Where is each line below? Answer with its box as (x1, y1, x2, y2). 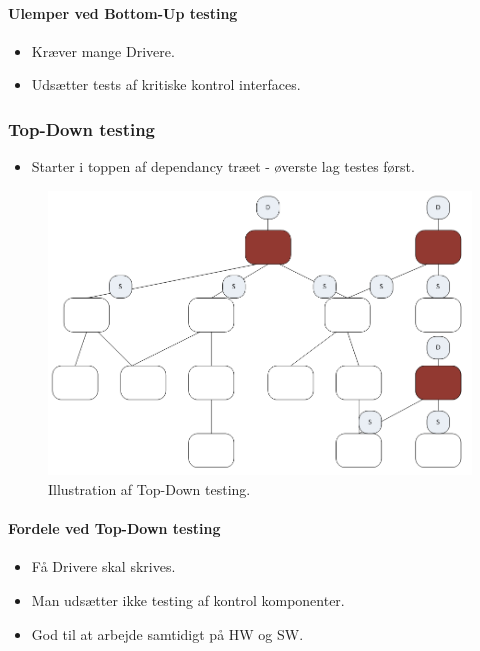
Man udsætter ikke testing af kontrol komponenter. (31, 590, 345, 611)
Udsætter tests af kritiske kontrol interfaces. (31, 74, 301, 95)
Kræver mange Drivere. (31, 40, 175, 61)
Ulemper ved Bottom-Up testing (8, 2, 238, 23)
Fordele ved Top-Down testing (8, 518, 221, 539)
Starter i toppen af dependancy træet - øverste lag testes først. (31, 156, 415, 177)
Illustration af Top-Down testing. (48, 479, 251, 500)
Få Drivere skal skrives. (31, 556, 176, 577)
